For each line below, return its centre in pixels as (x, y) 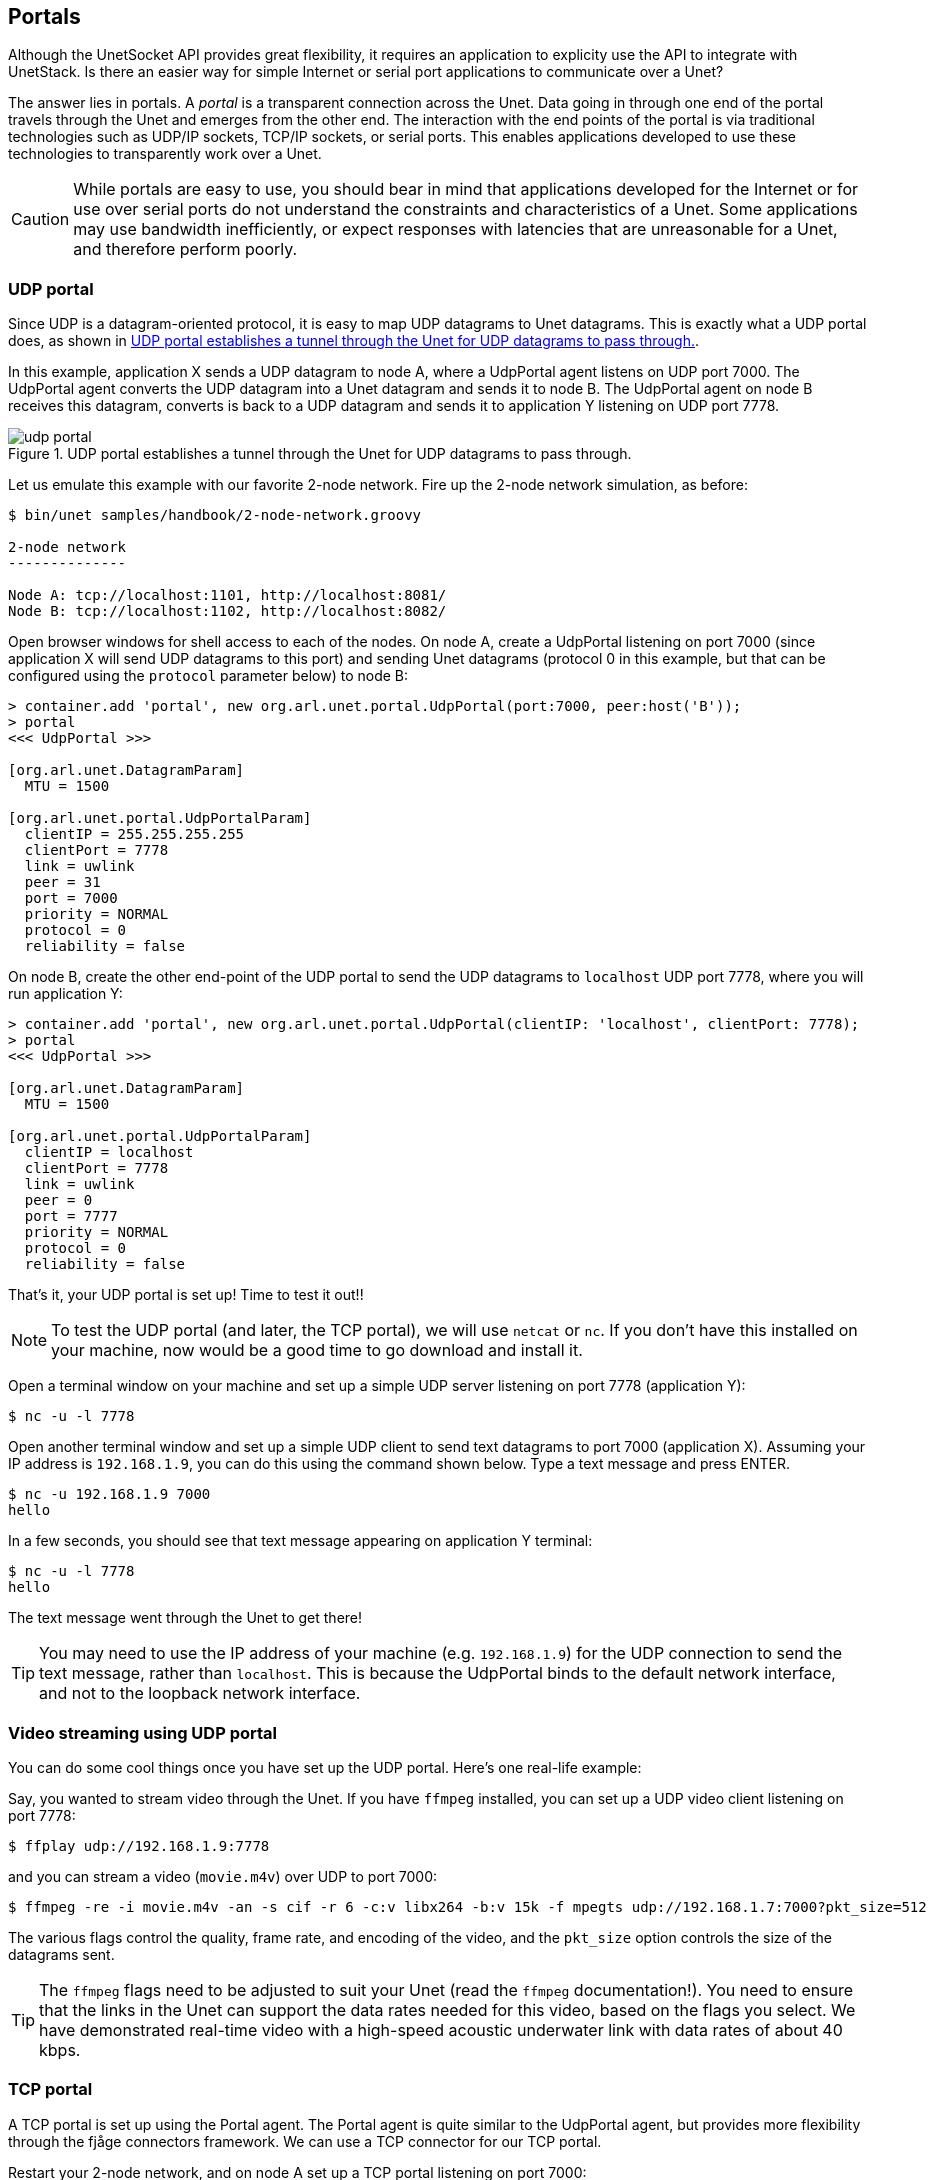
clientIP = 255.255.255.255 (134, 834)
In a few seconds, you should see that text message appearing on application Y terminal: (300, 1541)
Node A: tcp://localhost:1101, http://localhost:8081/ (227, 595)
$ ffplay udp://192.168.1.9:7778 (139, 1845)
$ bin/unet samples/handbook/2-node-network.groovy (215, 515)
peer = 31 (62, 882)
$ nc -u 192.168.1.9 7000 (109, 1494)
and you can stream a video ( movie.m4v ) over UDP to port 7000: (223, 1876)
